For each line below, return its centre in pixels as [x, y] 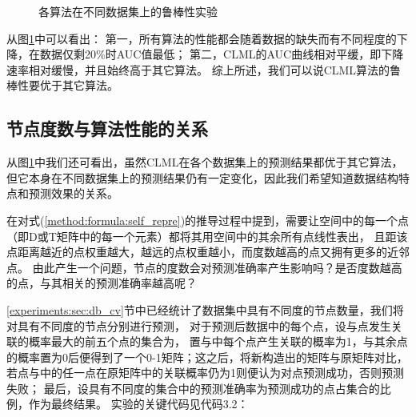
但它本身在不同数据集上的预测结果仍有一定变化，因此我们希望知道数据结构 [202, 177]
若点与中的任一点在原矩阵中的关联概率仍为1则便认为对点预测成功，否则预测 [205, 373]
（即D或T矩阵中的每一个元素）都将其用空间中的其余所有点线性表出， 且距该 [207, 236]
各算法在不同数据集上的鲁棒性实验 [128, 11]
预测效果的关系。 [73, 193]
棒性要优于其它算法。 [62, 85]
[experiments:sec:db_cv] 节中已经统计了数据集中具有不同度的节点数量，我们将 [205, 309]
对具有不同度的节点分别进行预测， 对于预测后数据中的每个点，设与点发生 [199, 325]
